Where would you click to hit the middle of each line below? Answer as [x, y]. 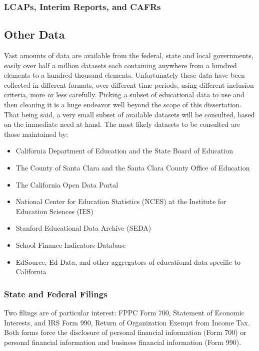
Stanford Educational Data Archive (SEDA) [83, 228]
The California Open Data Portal [67, 184]
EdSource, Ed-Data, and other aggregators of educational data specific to [128, 261]
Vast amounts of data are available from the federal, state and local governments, [129, 55]
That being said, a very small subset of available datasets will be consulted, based [129, 114]
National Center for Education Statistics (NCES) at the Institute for [121, 201]
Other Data [34, 34]
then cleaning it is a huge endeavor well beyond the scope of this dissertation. [123, 105]
